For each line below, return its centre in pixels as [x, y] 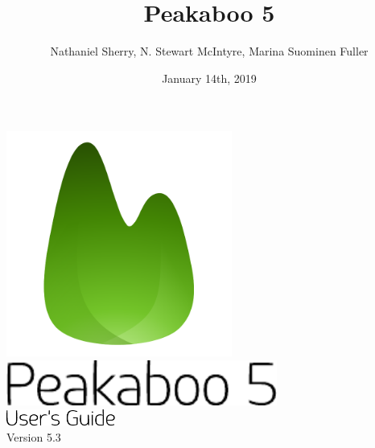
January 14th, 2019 [209, 78]
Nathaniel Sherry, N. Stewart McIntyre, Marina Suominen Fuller [209, 51]
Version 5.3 [34, 437]
